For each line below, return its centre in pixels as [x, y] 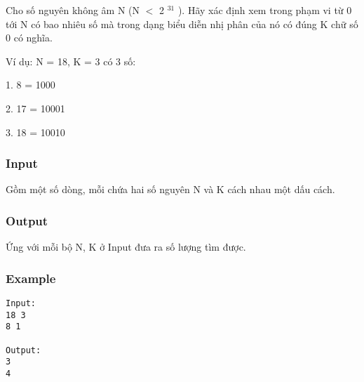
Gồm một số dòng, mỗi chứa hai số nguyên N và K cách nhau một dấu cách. [170, 189]
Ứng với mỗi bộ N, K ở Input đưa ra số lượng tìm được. [126, 247]
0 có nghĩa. [29, 38]
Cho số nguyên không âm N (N [73, 10]
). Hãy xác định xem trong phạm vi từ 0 [265, 10]
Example [31, 278]
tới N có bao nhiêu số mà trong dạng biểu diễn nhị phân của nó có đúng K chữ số [182, 24]
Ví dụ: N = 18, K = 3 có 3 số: [71, 61]
